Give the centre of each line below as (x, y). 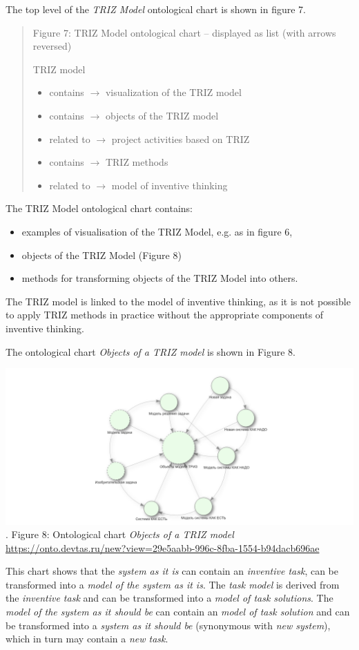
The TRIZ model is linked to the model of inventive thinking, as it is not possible (178, 301)
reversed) (52, 46)
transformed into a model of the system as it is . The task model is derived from (173, 584)
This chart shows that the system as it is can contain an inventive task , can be (172, 571)
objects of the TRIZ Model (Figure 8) (101, 255)
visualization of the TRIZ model (173, 92)
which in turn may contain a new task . (87, 639)
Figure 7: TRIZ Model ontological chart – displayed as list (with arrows (184, 32)
